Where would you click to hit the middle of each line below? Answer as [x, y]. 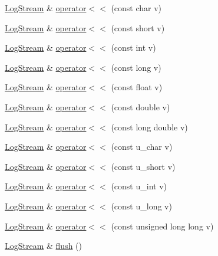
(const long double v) [149, 127]
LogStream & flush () [44, 246]
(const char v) [136, 8]
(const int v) [133, 47]
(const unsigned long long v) [162, 226]
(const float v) [137, 87]
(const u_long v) [141, 206]
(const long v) [136, 67]
